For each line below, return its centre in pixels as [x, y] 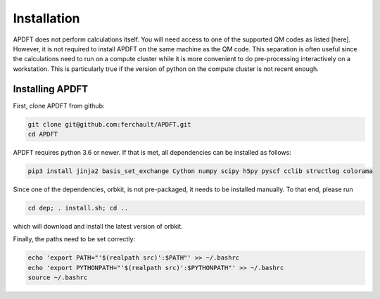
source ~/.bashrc [58, 278]
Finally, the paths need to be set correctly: [74, 239]
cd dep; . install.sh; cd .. [78, 208]
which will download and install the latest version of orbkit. [98, 226]
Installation [46, 18]
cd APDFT [43, 134]
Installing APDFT [50, 89]
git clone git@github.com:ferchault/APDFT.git [109, 124]
